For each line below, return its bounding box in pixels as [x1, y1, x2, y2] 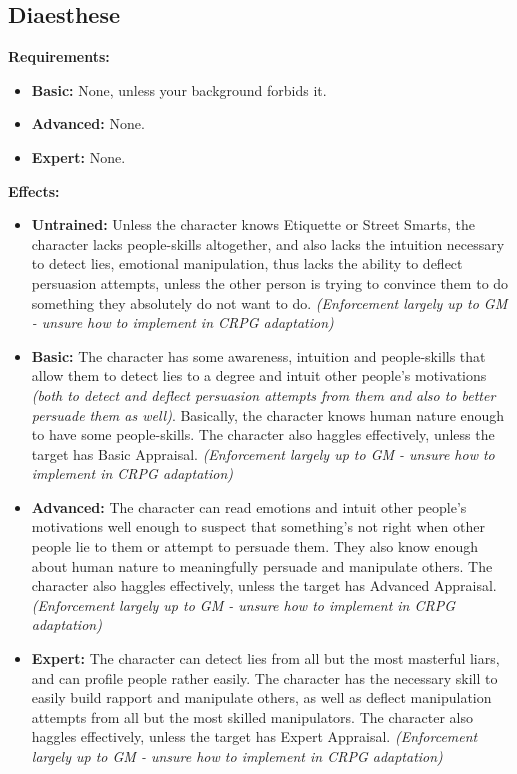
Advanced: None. [31, 113, 145, 134]
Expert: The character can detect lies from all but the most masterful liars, [31, 648, 500, 669]
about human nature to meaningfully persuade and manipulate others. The [31, 555, 493, 576]
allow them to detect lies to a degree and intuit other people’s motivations [31, 365, 487, 386]
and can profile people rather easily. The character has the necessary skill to [31, 667, 498, 688]
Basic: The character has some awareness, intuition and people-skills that [31, 345, 486, 366]
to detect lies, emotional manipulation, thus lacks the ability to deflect [31, 253, 463, 274]
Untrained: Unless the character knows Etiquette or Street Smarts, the [31, 214, 475, 235]
